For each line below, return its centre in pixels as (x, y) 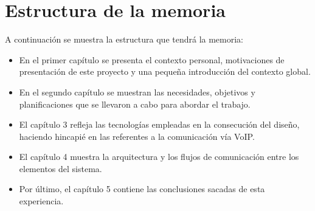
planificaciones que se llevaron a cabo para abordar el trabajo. (135, 104)
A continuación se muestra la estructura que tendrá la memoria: (124, 39)
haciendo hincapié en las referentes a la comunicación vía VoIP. (137, 136)
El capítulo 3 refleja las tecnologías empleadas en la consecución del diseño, (159, 124)
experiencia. (41, 201)
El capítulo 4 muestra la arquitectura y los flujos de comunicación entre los (159, 157)
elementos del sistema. (61, 168)
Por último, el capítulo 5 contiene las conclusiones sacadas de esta (142, 189)
